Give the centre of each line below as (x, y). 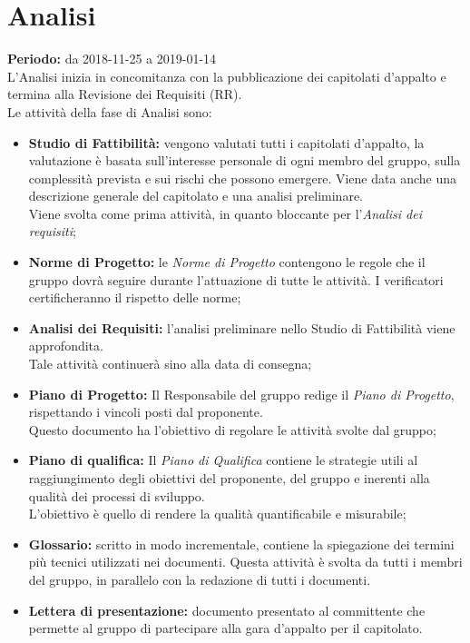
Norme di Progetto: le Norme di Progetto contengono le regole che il (227, 262)
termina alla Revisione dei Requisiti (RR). (125, 94)
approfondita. (66, 346)
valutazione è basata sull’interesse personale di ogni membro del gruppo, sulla (245, 160)
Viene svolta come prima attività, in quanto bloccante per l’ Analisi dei (225, 213)
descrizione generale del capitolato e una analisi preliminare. (196, 196)
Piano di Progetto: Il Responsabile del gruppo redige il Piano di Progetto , (241, 394)
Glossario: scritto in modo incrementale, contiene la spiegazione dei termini (241, 544)
